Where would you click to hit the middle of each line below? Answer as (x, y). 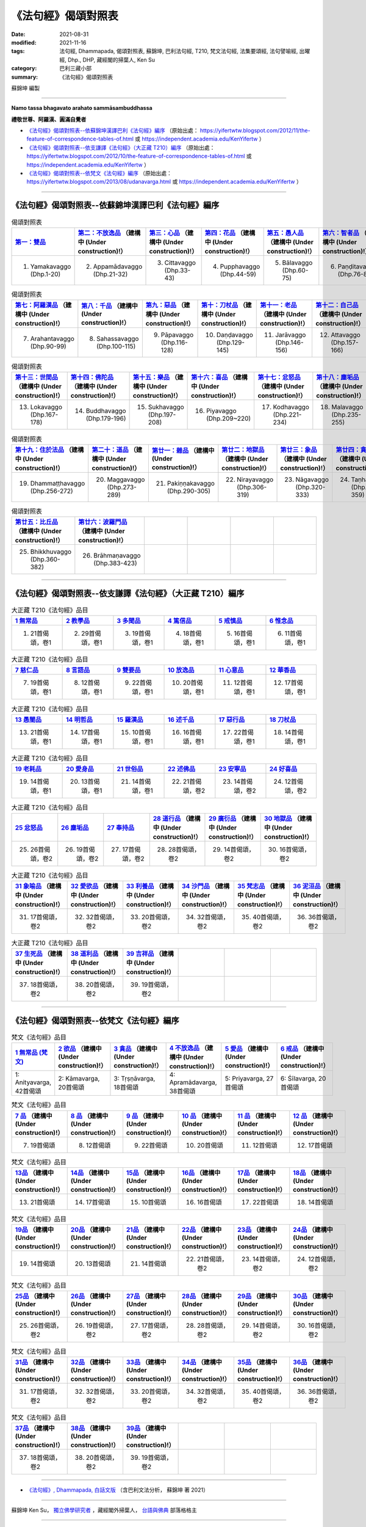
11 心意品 (231, 670)
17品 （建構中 (256, 1173)
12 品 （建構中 (313, 1116)
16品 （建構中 (201, 1173)
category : (24, 68)
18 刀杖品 (282, 720)
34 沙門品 (196, 886)
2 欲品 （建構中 (80, 1049)
